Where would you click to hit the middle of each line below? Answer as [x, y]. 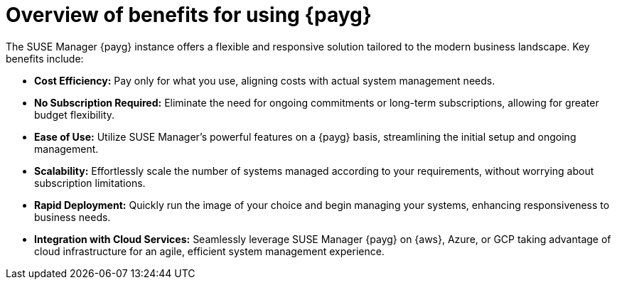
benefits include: [45, 58]
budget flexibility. [75, 114]
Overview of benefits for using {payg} [189, 15]
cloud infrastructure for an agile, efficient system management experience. [209, 251]
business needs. [73, 217]
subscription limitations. [90, 183]
